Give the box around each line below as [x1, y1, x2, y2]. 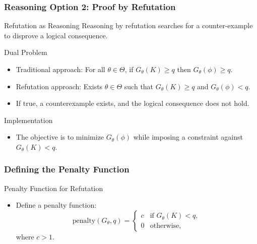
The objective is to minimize [16, 132, 104, 142]
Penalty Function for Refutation [4, 182, 103, 193]
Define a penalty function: [16, 200, 97, 210]
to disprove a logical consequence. [4, 30, 108, 40]
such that [124, 81, 154, 91]
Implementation [4, 114, 53, 125]
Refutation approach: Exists [16, 81, 103, 91]
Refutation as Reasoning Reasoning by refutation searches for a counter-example [4, 20, 253, 31]
